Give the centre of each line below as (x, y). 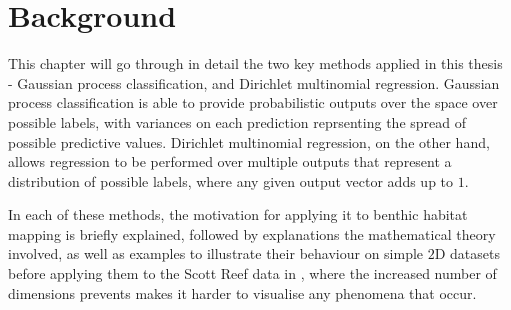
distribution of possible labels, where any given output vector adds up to (231, 180)
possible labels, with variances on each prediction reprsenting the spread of (237, 121)
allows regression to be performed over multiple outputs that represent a (230, 161)
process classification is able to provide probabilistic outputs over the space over (253, 102)
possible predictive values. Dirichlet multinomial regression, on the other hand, (249, 141)
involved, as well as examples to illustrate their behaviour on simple (216, 253)
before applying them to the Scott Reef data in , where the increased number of (252, 273)
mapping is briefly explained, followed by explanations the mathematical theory (252, 233)
